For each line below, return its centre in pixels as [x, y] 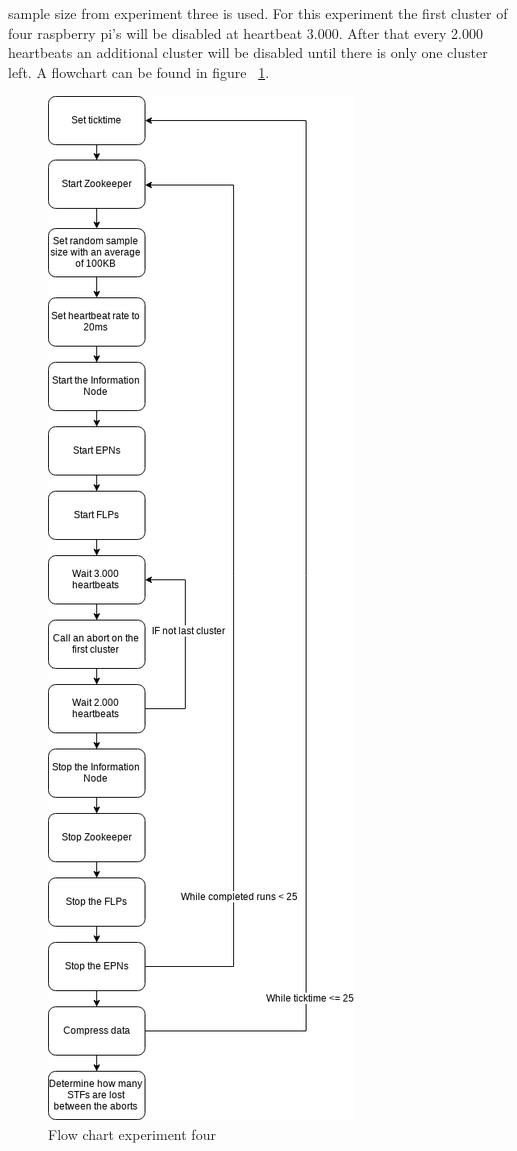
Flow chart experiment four [132, 1133]
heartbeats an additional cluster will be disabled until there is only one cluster [248, 52]
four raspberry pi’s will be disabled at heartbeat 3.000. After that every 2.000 [245, 32]
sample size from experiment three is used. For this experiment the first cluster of [258, 13]
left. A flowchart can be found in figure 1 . [139, 71]
